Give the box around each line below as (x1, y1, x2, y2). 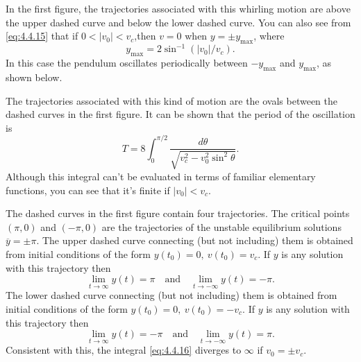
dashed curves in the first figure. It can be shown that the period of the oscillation (6, 107, 355, 121)
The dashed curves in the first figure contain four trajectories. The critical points (6, 206, 350, 221)
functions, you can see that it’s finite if (6, 182, 170, 197)
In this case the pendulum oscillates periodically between (6, 55, 248, 70)
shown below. (6, 70, 62, 85)
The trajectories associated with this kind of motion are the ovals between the (6, 93, 338, 107)
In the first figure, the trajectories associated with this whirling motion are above (6, 1, 351, 15)
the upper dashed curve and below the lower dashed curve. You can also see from (6, 15, 351, 29)
